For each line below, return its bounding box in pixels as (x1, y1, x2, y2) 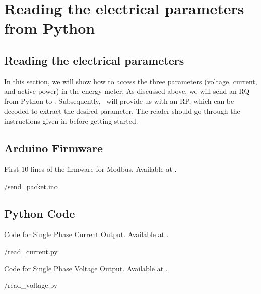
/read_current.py (4, 246, 58, 256)
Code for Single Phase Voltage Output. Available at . (4, 263, 168, 273)
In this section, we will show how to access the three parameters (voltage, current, (4, 76, 257, 86)
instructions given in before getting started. (4, 115, 138, 126)
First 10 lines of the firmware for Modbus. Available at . (4, 163, 177, 174)
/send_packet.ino (4, 181, 58, 191)
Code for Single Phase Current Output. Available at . (4, 229, 169, 240)
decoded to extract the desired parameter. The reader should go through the (4, 105, 240, 116)
